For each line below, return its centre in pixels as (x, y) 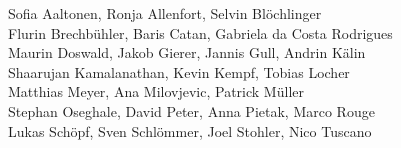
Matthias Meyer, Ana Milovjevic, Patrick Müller (156, 91)
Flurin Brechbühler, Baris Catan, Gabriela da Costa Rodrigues (200, 32)
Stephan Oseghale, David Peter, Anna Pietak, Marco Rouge (191, 110)
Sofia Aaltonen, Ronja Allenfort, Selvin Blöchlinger (165, 13)
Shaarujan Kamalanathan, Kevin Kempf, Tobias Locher (179, 71)
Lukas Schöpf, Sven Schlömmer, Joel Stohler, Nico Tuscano (190, 130)
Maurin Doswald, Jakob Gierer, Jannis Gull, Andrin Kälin (187, 52)
